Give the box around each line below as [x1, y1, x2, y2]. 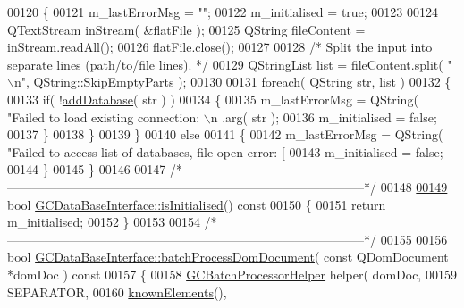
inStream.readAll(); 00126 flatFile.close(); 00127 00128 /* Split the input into [7, 37, 433, 56]
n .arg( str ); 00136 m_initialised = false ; [210, 107, 437, 126]
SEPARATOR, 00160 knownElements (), [7, 282, 227, 301]
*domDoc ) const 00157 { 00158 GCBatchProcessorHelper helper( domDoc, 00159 [7, 264, 457, 283]
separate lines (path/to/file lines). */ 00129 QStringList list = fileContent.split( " [7, 54, 452, 73]
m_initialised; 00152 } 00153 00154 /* [7, 212, 217, 231]
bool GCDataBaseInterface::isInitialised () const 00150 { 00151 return [7, 195, 386, 213]
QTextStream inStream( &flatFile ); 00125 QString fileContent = [7, 20, 366, 38]
